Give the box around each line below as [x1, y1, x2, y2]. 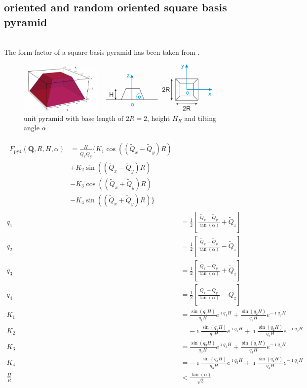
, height [147, 113, 170, 123]
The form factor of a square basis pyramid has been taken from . [4, 47, 200, 57]
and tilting [184, 113, 216, 123]
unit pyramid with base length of [24, 113, 123, 123]
